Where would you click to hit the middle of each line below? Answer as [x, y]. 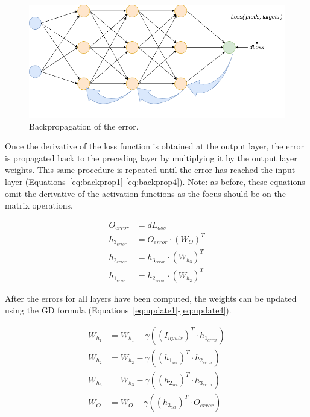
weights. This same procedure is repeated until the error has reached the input [150, 170]
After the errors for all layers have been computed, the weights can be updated [151, 298]
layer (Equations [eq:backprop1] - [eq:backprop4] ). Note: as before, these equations [155, 182]
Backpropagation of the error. [84, 126]
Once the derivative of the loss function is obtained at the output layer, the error [154, 146]
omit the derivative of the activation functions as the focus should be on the [145, 193]
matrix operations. [39, 205]
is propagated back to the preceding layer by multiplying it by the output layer [151, 158]
